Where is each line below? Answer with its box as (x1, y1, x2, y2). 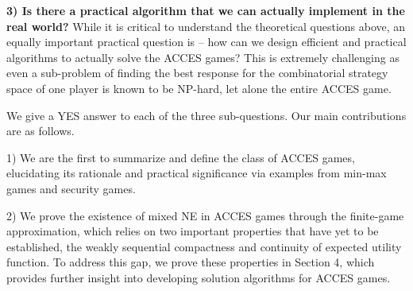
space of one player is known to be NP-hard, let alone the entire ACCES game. (6, 80, 392, 96)
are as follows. (6, 122, 75, 139)
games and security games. (6, 180, 136, 196)
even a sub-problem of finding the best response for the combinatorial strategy (6, 64, 388, 81)
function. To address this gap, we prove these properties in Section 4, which (6, 254, 375, 270)
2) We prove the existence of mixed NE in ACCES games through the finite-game (6, 207, 404, 223)
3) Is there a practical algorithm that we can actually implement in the (6, 2, 405, 18)
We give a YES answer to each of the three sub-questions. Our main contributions (6, 107, 407, 123)
